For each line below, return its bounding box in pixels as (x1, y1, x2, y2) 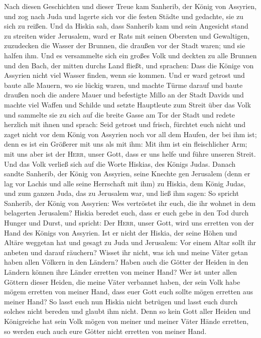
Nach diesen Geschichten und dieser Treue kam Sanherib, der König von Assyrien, (4, 1, 257, 11)
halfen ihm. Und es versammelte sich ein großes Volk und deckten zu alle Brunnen (4, 50, 257, 60)
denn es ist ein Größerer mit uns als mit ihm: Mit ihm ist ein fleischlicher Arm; (4, 139, 247, 149)
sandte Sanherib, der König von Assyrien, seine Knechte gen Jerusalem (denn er (4, 168, 250, 179)
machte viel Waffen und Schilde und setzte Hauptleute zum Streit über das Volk (4, 99, 251, 109)
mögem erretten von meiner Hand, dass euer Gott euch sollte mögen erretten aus (4, 286, 253, 297)
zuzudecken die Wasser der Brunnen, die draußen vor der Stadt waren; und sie (4, 40, 245, 51)
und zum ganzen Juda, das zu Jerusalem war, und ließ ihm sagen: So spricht (4, 188, 239, 198)
